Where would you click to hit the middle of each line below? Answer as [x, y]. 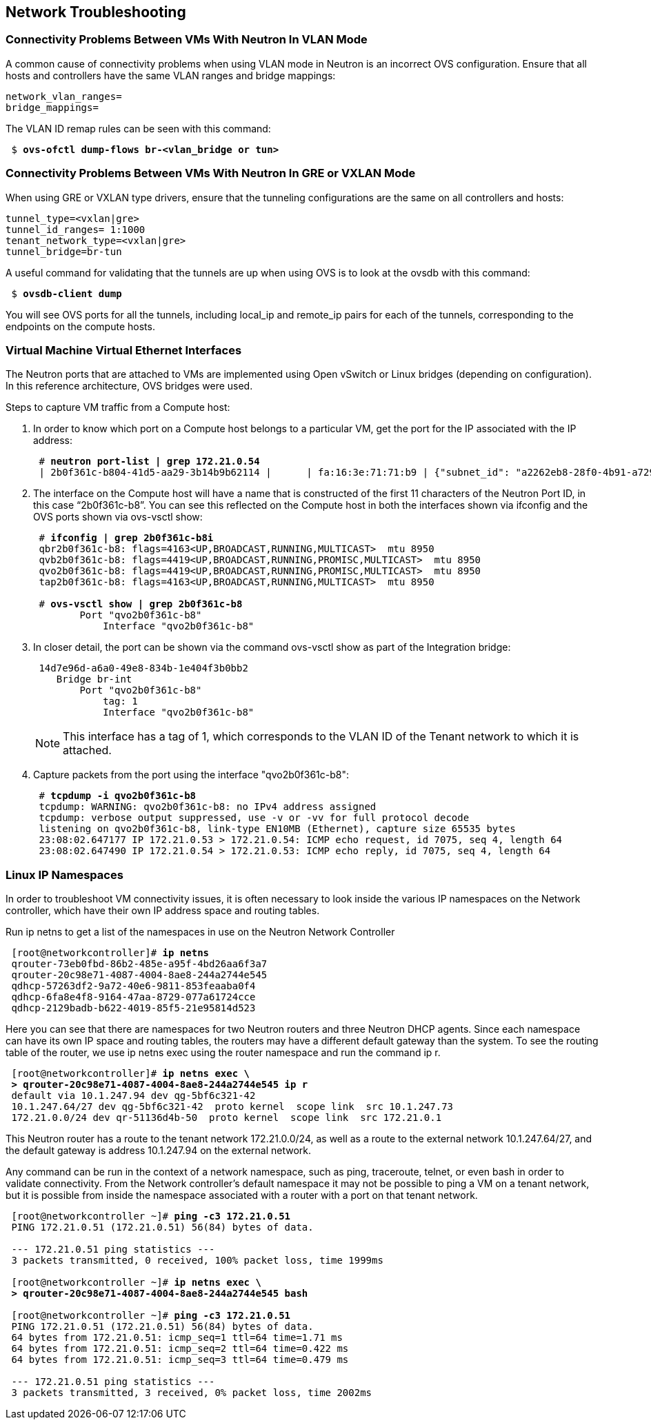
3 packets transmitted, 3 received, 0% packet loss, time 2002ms [192, 1393]
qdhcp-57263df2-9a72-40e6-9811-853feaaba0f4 [133, 986]
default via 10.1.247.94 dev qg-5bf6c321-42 [133, 1096]
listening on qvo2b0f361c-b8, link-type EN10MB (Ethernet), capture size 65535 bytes [277, 829]
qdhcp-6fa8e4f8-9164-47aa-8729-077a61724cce [133, 997]
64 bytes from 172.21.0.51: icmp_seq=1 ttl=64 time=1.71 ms [177, 1338]
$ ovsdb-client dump [67, 293]
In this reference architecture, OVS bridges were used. [129, 386]
